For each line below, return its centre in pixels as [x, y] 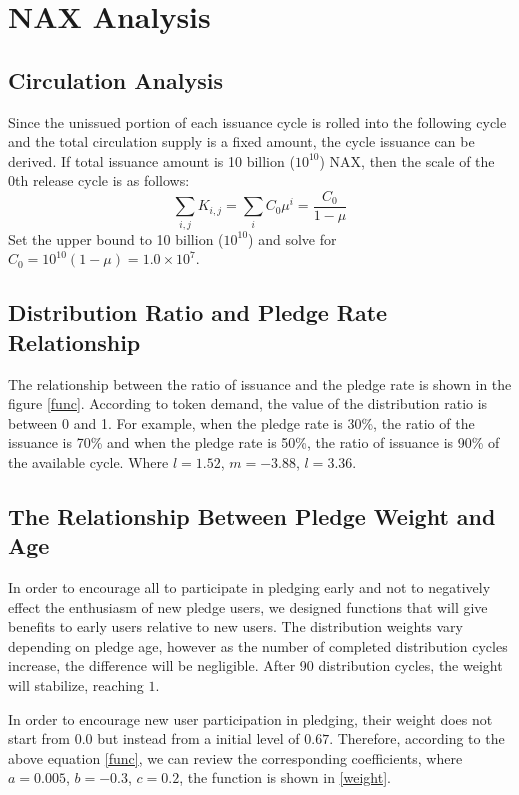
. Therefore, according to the [417, 738]
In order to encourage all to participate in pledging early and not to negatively [249, 587]
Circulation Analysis [115, 79]
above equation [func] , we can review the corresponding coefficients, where [235, 757]
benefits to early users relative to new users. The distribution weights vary [235, 626]
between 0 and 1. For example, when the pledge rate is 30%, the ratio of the [241, 422]
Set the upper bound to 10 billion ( [116, 238]
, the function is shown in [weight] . [285, 777]
